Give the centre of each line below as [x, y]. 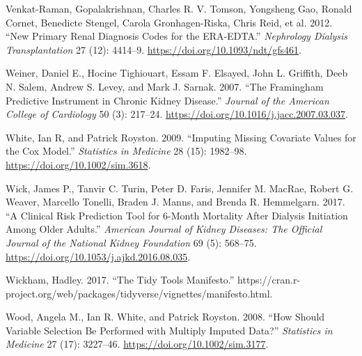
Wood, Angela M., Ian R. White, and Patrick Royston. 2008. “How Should [165, 317]
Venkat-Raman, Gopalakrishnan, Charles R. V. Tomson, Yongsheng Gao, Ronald [179, 8]
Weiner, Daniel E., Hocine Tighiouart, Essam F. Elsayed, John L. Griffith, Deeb [177, 73]
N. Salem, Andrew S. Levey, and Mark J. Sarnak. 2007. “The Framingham [165, 86]
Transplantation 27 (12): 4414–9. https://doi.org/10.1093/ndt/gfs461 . [154, 49]
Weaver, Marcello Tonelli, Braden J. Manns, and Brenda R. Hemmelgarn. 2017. [175, 202]
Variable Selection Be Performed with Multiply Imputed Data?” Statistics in [169, 330]
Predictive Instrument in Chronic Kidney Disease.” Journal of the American [167, 100]
